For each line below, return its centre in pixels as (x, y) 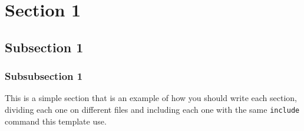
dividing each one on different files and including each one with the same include (152, 109)
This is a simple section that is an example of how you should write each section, (151, 98)
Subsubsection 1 (44, 76)
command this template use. (56, 121)
